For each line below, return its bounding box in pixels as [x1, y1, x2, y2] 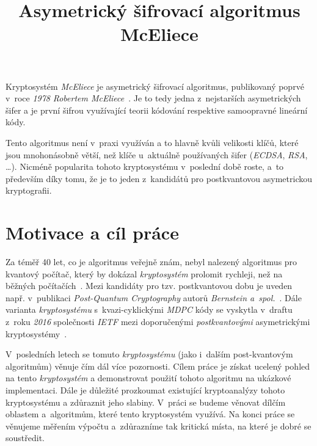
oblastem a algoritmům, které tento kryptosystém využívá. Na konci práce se [5, 408, 295, 420]
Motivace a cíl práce [5, 220, 179, 245]
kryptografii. [5, 184, 52, 197]
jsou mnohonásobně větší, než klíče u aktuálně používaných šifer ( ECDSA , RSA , [5, 148, 308, 161]
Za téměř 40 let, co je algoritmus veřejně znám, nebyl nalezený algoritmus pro [5, 255, 297, 268]
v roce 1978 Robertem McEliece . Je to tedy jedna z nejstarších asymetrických [5, 92, 301, 104]
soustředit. [5, 431, 45, 444]
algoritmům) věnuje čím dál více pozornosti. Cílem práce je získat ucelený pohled [5, 359, 310, 372]
